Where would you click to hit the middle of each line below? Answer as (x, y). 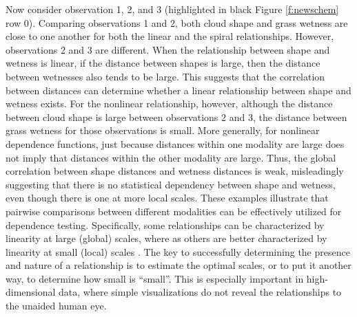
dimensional (31, 292)
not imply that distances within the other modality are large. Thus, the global (171, 157)
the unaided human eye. (56, 306)
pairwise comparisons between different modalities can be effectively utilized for (174, 211)
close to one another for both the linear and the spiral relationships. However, (170, 36)
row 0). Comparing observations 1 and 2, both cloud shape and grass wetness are (177, 22)
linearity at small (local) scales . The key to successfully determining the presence (178, 251)
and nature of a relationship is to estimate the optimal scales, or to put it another (178, 265)
